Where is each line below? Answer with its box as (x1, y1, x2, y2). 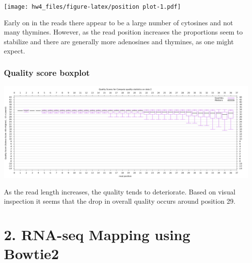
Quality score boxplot (4, 66, 90, 78)
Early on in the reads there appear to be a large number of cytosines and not (4, 17, 233, 27)
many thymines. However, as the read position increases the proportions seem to (4, 27, 243, 37)
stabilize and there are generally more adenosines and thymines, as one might (4, 36, 234, 46)
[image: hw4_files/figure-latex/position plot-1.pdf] (4, 3, 181, 10)
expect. (4, 46, 25, 56)
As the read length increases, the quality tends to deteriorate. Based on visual (4, 186, 236, 196)
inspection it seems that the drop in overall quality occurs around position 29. (4, 196, 236, 206)
